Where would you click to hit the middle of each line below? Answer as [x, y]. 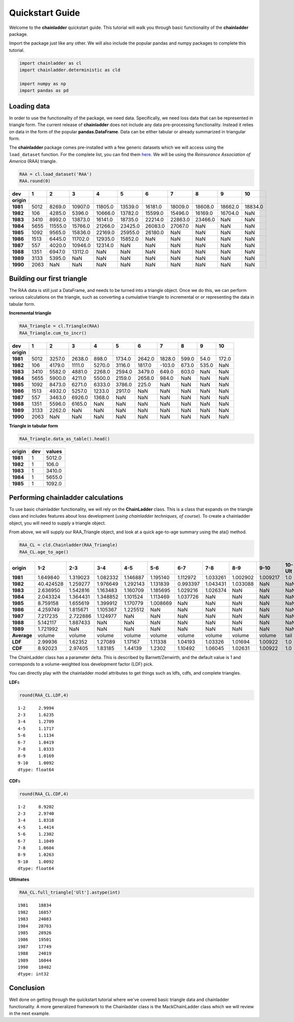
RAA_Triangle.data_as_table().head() [65, 439]
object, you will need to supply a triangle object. [58, 523]
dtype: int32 [33, 974]
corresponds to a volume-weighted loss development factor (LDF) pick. [81, 664]
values [54, 451]
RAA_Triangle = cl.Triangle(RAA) [60, 326]
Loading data [29, 106]
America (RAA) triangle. [33, 161]
